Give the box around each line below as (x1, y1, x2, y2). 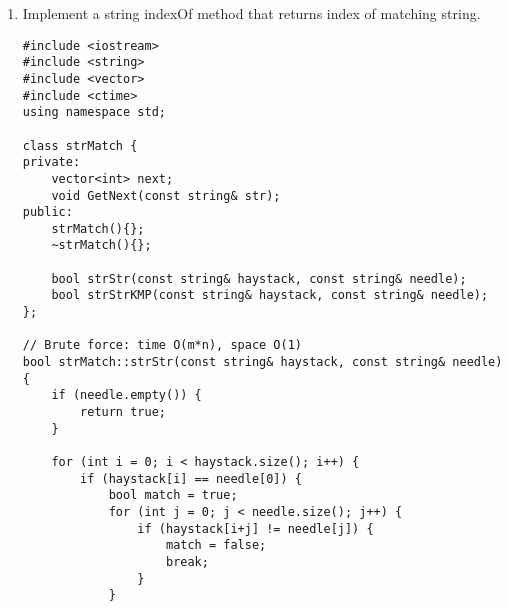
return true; (80, 405, 166, 420)
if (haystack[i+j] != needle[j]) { (137, 521, 374, 536)
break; (165, 554, 209, 569)
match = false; (165, 538, 267, 553)
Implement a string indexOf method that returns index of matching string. (22, 3, 481, 23)
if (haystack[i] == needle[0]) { (80, 471, 302, 486)
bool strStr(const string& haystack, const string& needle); (51, 271, 467, 286)
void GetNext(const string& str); (51, 188, 281, 203)
